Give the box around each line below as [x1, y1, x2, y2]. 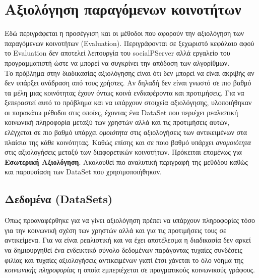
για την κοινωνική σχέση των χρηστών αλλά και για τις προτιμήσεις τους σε [5, 224, 227, 235]
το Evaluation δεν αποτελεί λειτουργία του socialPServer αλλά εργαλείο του [5, 48, 230, 58]
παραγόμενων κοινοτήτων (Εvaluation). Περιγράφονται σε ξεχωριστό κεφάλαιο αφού [5, 37, 254, 48]
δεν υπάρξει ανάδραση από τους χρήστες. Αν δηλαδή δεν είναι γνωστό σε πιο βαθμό [5, 77, 251, 88]
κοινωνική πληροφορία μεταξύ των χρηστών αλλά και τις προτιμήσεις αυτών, [5, 117, 230, 127]
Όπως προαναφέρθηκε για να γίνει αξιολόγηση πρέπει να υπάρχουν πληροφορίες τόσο [5, 215, 255, 225]
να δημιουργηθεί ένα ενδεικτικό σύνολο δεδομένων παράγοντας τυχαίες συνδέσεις [5, 245, 242, 255]
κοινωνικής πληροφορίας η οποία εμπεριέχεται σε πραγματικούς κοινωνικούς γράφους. [5, 264, 255, 275]
